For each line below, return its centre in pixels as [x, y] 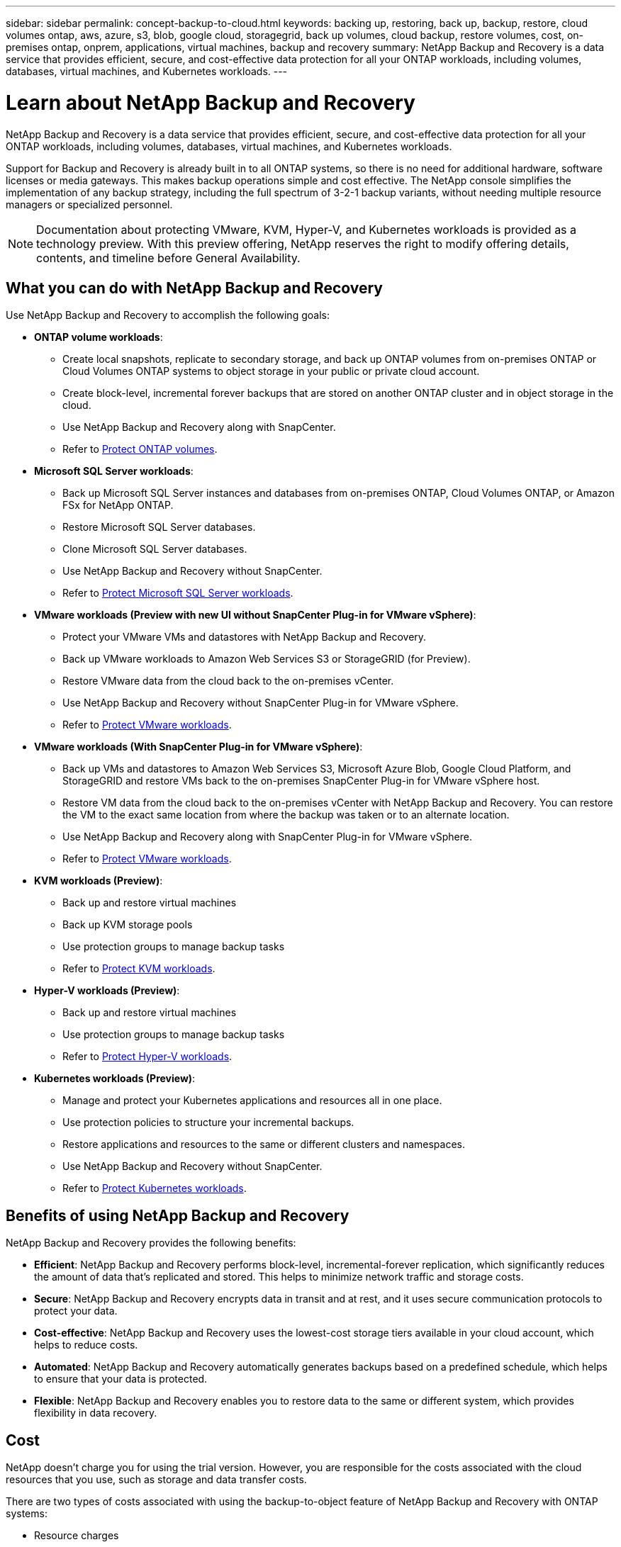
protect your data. [76, 1311]
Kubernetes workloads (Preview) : [115, 1079]
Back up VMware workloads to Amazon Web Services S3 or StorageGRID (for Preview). [267, 659]
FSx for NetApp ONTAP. [118, 505]
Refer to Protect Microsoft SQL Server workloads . [178, 593]
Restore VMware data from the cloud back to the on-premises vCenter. [228, 681]
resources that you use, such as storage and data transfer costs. [156, 1480]
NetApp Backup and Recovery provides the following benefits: [151, 1243]
